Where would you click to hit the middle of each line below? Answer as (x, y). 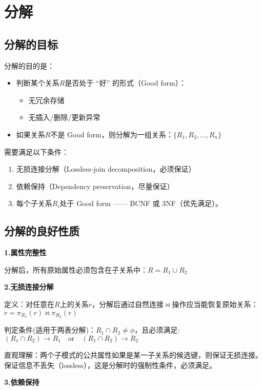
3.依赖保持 (22, 382)
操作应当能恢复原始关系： (215, 304)
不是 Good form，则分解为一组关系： (112, 134)
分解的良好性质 (42, 231)
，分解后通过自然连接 (127, 304)
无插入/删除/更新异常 (64, 117)
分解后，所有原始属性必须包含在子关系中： (76, 269)
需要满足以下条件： (36, 151)
